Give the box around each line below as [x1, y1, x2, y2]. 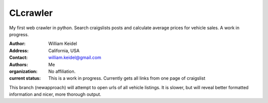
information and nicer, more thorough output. [9, 92, 102, 98]
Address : [9, 48, 29, 53]
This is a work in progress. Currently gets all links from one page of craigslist [48, 75, 205, 81]
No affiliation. [48, 68, 76, 74]
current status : [9, 75, 41, 81]
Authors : [9, 61, 28, 67]
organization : [9, 68, 38, 74]
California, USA [48, 48, 80, 53]
